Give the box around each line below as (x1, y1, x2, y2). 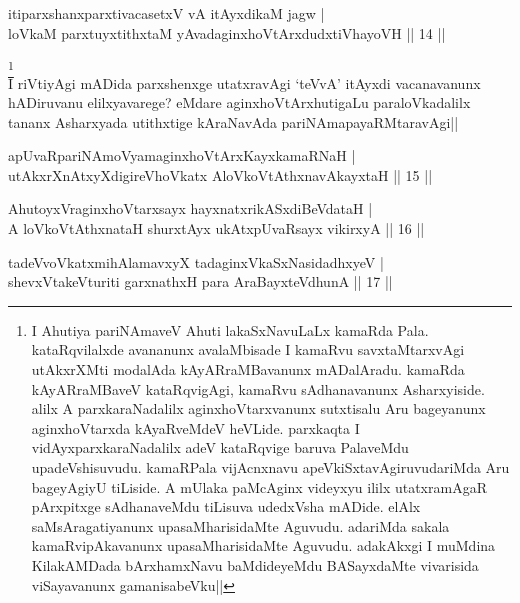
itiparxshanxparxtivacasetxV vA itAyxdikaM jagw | (8, 3, 325, 23)
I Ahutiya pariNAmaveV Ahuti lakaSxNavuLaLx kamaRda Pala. (31, 319, 429, 340)
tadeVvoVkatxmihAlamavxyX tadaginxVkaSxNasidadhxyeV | (8, 251, 384, 272)
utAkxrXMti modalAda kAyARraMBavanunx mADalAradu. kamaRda (31, 359, 465, 380)
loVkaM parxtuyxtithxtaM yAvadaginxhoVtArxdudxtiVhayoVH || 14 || (8, 22, 446, 43)
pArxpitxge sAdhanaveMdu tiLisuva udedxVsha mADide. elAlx (31, 496, 421, 517)
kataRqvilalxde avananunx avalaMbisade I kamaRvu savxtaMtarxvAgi (31, 339, 465, 360)
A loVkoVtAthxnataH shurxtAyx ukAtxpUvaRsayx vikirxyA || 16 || (8, 218, 425, 239)
